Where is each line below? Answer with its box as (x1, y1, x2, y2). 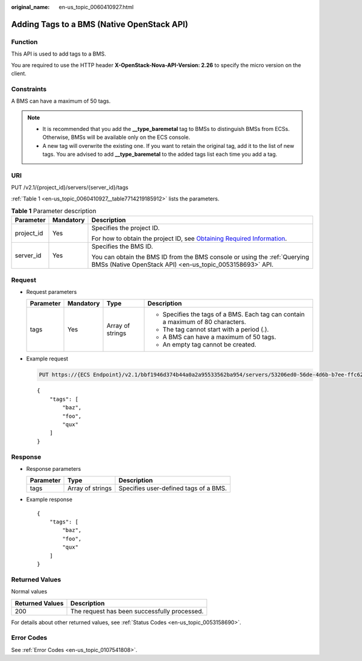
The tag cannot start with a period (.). (162, 325, 269, 334)
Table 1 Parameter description (11, 207, 97, 216)
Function (11, 37, 38, 46)
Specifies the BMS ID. (91, 242, 153, 251)
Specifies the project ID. (91, 224, 160, 232)
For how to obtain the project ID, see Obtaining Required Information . (91, 234, 287, 243)
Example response (26, 496, 72, 503)
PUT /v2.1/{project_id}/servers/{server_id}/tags (11, 184, 129, 191)
